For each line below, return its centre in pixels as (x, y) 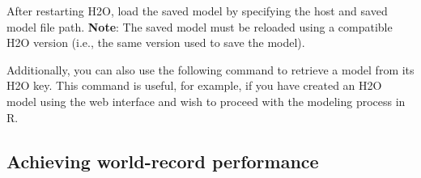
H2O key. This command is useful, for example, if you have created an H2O (194, 85)
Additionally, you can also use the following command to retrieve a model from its (210, 69)
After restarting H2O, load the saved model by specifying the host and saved (197, 11)
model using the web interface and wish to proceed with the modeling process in (206, 101)
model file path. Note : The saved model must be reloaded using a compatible (200, 26)
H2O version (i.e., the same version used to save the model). (156, 42)
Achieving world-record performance (163, 161)
